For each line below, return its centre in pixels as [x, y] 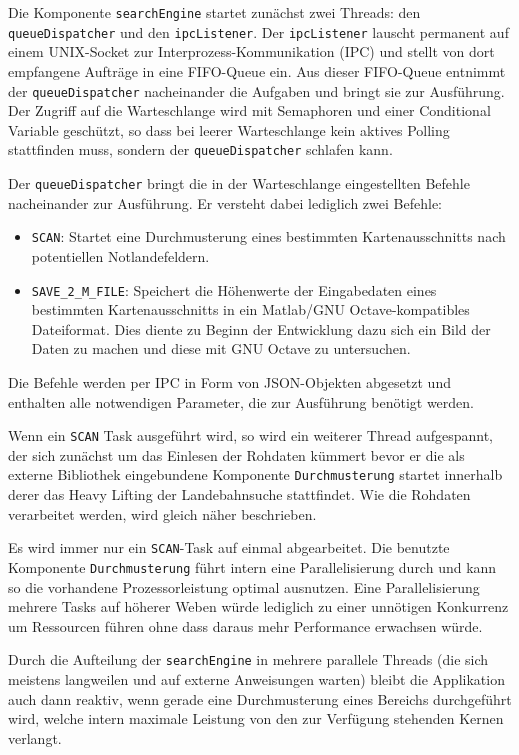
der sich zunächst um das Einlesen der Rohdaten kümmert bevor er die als [236, 454]
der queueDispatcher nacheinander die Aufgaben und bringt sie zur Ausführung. [256, 90]
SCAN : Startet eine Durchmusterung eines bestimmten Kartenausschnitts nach [268, 236]
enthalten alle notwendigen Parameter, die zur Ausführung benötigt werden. [241, 401]
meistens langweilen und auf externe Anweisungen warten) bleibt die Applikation [256, 678]
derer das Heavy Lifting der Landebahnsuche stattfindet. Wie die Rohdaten [239, 494]
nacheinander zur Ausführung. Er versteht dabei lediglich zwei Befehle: [225, 202]
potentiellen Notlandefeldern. [120, 255]
